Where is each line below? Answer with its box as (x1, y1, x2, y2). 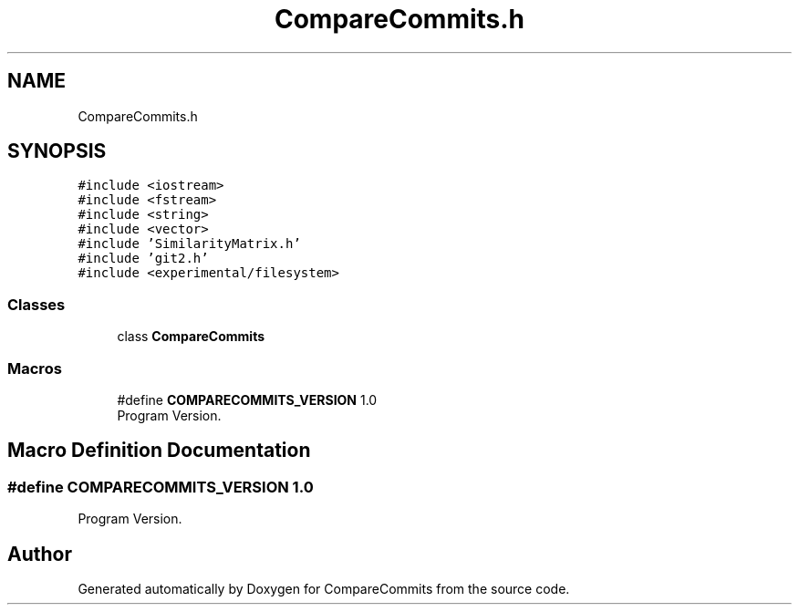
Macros (7, 358, 62, 378)
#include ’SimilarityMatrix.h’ (78, 236, 301, 252)
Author (7, 542, 72, 565)
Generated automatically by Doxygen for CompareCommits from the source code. (78, 581, 570, 596)
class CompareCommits (117, 328, 265, 345)
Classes (7, 295, 66, 314)
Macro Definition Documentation (7, 439, 311, 462)
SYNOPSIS (7, 140, 107, 163)
